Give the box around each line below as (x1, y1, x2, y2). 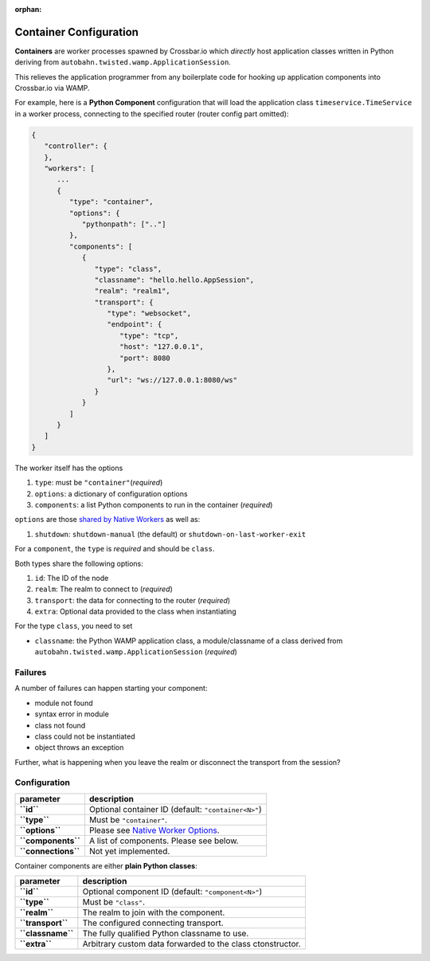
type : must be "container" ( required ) (34, 478, 163, 488)
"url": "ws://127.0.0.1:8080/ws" (107, 375, 238, 385)
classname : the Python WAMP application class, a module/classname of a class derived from (34, 636, 343, 645)
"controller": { (44, 142, 107, 151)
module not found (34, 698, 93, 708)
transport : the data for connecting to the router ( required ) (34, 595, 231, 605)
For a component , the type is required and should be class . (14, 544, 215, 554)
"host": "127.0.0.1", (119, 343, 205, 351)
